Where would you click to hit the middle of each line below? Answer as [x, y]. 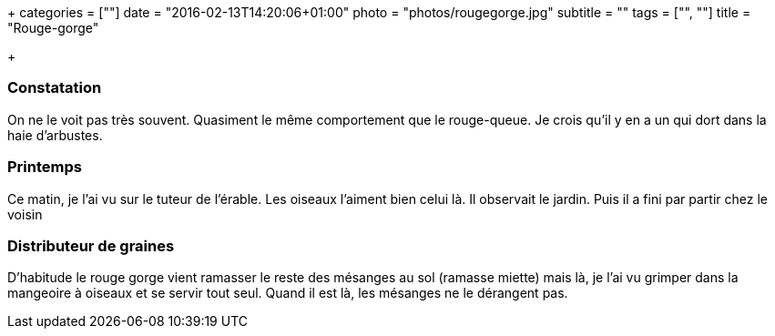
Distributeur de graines [91, 245]
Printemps [45, 167]
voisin [25, 214]
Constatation [55, 88]
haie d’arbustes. [55, 135]
